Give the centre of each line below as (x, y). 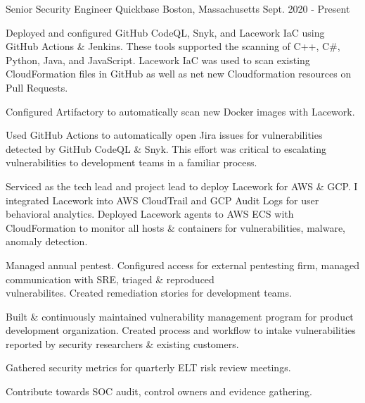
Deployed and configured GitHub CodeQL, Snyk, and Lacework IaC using (165, 32)
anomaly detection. (47, 241)
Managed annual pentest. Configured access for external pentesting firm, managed (182, 265)
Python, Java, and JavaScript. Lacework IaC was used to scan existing (158, 60)
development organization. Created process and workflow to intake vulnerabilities (181, 330)
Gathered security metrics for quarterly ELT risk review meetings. (148, 367)
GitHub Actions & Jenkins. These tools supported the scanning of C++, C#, (173, 46)
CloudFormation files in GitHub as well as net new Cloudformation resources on (179, 74)
